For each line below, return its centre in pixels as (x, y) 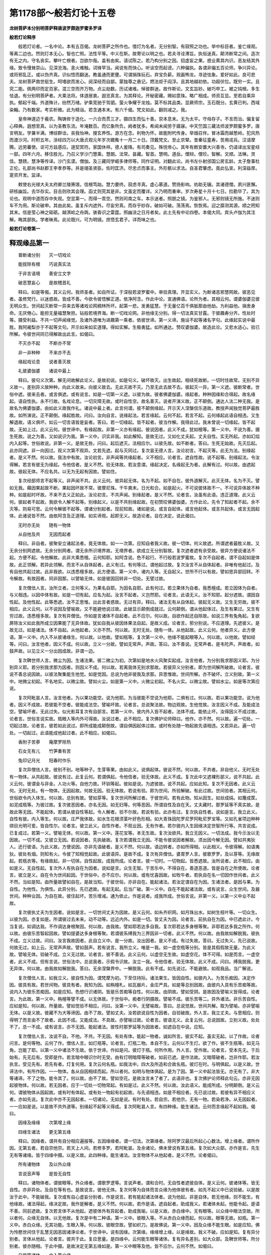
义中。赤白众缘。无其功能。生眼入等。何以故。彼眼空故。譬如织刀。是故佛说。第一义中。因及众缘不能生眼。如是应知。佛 (134, 1225)
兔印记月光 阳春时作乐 (44, 760)
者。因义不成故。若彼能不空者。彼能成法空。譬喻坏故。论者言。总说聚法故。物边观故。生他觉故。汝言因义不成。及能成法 (134, 705)
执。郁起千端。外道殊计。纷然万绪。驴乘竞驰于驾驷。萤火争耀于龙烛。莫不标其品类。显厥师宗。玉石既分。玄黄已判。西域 (134, 102)
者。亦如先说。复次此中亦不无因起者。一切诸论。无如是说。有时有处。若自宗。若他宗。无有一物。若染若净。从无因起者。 (134, 1099)
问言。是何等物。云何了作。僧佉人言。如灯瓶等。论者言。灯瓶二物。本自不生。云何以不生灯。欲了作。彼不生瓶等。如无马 (134, 1043)
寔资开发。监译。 (27, 175)
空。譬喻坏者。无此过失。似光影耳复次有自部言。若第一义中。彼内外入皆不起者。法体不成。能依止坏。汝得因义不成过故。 (134, 712)
